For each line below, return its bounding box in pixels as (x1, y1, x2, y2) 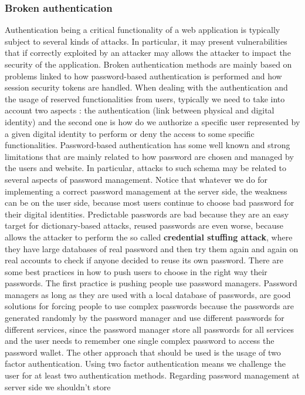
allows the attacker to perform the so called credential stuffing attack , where (5, 230, 293, 243)
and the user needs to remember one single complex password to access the (5, 334, 274, 347)
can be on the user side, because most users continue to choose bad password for (5, 196, 294, 209)
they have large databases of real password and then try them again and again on (5, 242, 299, 255)
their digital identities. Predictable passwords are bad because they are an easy (5, 207, 289, 220)
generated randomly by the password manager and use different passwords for (5, 312, 284, 324)
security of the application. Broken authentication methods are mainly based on (5, 58, 292, 70)
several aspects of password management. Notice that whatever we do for (5, 173, 268, 185)
